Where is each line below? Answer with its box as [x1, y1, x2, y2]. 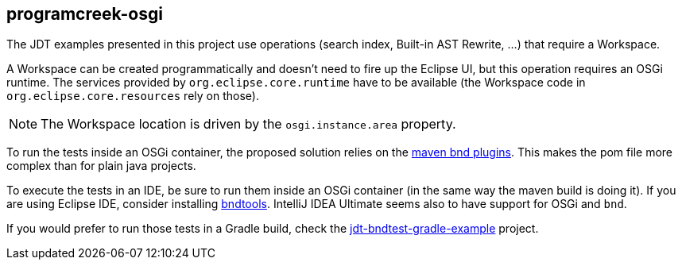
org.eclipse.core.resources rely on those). [6, 89, 259, 103]
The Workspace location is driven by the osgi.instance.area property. [41, 116, 456, 133]
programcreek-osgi [6, 4, 163, 24]
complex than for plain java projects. [6, 159, 196, 173]
